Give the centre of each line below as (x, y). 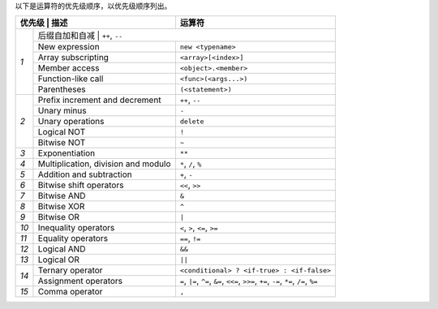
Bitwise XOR (61, 207)
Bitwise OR (59, 217)
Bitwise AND (62, 196)
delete (192, 121)
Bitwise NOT (62, 143)
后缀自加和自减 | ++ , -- (80, 36)
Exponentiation (67, 153)
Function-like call (71, 79)
